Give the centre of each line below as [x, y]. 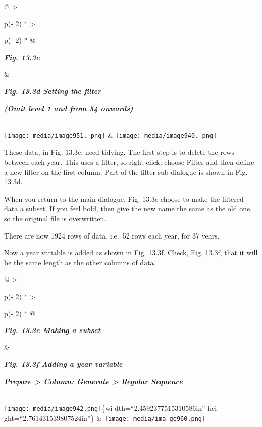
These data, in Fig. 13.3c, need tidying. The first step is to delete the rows [119, 152]
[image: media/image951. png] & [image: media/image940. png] [111, 135]
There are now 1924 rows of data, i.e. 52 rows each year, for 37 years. [112, 235]
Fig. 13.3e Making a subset [53, 330]
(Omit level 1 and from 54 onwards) [69, 108]
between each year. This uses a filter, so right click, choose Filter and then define [129, 162]
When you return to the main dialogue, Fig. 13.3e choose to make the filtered [124, 198]
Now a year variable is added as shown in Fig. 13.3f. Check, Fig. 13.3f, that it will [131, 252]
